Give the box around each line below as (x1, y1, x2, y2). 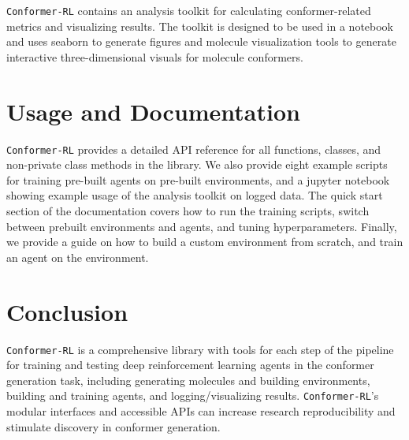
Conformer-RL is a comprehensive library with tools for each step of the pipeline (6, 341, 394, 357)
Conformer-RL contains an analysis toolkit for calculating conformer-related (6, 2, 371, 18)
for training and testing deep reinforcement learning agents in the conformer (6, 356, 374, 373)
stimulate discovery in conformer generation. (6, 418, 221, 434)
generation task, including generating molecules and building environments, (6, 371, 370, 388)
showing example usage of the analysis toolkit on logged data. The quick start (6, 187, 383, 203)
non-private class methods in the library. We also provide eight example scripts (6, 156, 388, 173)
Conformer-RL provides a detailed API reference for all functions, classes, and (6, 140, 381, 157)
